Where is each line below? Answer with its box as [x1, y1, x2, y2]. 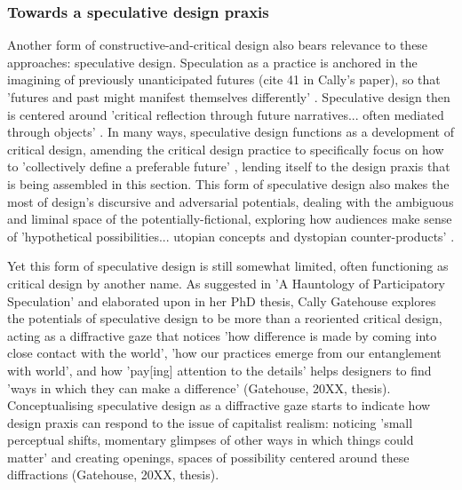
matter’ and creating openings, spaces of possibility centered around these [7, 447, 410, 466]
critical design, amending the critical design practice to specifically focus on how [7, 139, 444, 158]
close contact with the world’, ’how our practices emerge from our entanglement [7, 344, 442, 362]
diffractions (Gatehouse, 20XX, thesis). [7, 465, 219, 484]
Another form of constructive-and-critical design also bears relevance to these [7, 36, 428, 54]
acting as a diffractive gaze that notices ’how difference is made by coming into [7, 326, 437, 344]
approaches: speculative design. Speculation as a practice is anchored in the [7, 52, 418, 71]
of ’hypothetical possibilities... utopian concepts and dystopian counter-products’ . [7, 226, 455, 245]
